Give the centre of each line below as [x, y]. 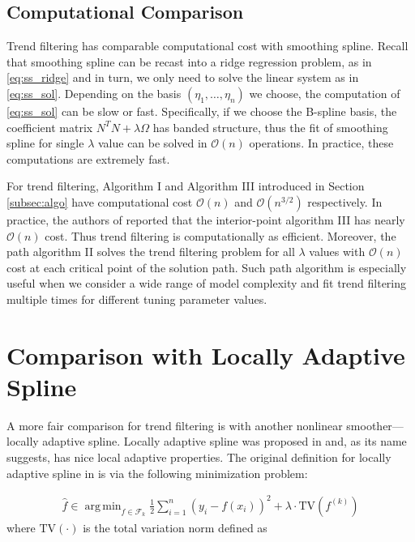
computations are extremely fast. [88, 158]
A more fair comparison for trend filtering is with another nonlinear [175, 425]
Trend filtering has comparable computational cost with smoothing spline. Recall [207, 46]
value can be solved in [152, 143]
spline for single [45, 143]
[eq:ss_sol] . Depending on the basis [94, 93]
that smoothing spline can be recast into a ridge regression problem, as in [189, 61]
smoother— [375, 425]
